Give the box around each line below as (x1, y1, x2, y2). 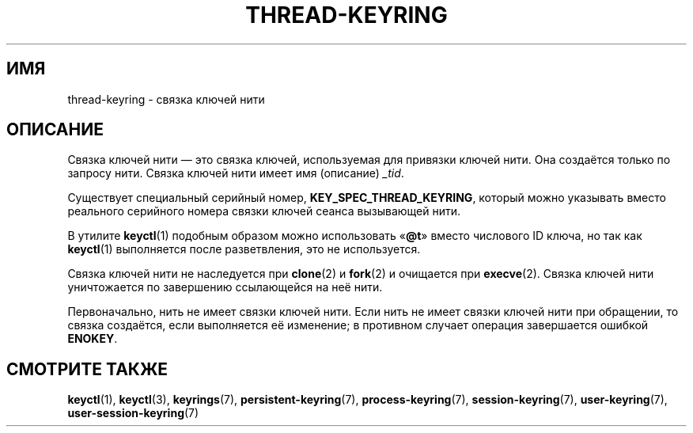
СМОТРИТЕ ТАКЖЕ (6, 359, 169, 379)
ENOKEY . (67, 332, 118, 346)
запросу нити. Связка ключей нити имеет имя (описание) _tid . (67, 166, 404, 180)
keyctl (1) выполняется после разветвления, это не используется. (67, 242, 421, 256)
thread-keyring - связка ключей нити (67, 92, 265, 106)
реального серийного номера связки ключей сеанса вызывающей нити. (67, 204, 460, 218)
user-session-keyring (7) (67, 406, 199, 420)
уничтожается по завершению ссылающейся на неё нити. (67, 280, 383, 294)
